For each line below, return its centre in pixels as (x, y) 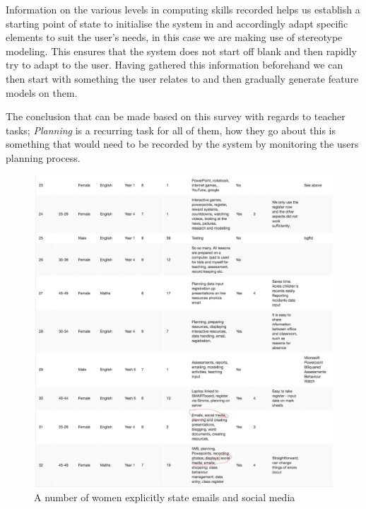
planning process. (43, 157)
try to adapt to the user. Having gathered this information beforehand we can (175, 65)
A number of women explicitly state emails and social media (165, 497)
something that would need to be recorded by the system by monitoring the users (182, 144)
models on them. (42, 92)
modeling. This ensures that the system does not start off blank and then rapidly (181, 51)
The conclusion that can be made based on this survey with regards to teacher (176, 116)
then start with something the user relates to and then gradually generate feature (182, 78)
